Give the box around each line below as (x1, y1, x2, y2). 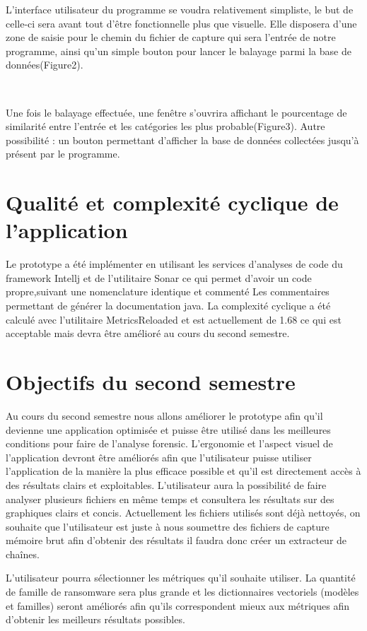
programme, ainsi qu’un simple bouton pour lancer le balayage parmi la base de (6, 43, 351, 58)
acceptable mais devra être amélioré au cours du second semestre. (6, 326, 290, 341)
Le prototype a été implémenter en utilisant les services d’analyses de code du (6, 256, 343, 271)
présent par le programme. (6, 146, 120, 161)
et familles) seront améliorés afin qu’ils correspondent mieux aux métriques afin (6, 598, 349, 613)
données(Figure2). (6, 57, 83, 72)
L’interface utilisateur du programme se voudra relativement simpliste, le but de (6, 2, 354, 16)
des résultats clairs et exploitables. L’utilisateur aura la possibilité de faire (6, 477, 327, 492)
